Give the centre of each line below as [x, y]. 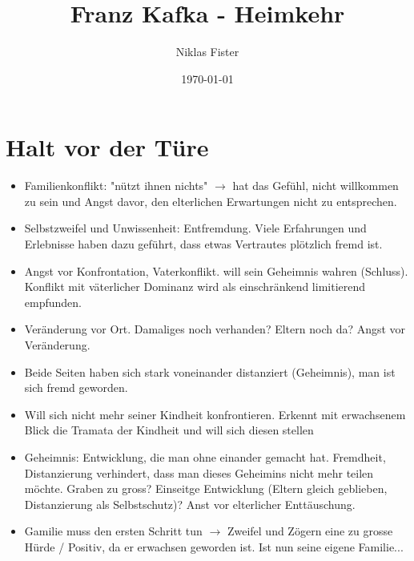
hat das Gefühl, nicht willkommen [316, 186]
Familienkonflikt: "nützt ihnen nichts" [116, 186]
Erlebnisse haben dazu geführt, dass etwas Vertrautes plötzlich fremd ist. [203, 244]
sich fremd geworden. [76, 387]
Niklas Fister [207, 52]
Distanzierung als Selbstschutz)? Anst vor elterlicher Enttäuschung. [190, 504]
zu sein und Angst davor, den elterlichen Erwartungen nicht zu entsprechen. [211, 201]
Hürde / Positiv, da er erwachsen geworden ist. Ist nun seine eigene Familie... [214, 546]
